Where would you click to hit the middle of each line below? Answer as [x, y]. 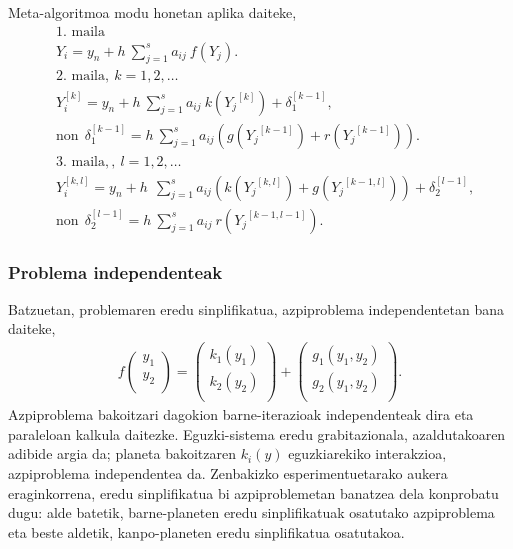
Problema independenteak [115, 271]
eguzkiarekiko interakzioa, [367, 453]
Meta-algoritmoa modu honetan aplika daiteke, [152, 12]
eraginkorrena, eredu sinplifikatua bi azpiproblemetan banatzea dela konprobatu [253, 492]
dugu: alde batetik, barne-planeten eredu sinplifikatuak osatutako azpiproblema [251, 512]
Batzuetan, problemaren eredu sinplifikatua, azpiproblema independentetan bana [256, 308]
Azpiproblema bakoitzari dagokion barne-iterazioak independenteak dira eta [241, 414]
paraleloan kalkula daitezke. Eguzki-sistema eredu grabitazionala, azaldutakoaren [257, 433]
